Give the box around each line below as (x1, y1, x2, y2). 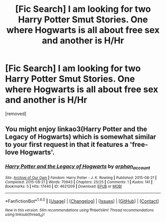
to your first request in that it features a (5, 140, 128, 149)
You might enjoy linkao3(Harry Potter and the (5, 125, 147, 133)
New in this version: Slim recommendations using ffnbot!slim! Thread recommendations (5, 208, 154, 213)
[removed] (5, 110, 27, 117)
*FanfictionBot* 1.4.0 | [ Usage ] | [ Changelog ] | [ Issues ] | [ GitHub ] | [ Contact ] (5, 197, 159, 204)
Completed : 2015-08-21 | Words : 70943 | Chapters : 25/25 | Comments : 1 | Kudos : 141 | (5, 179, 153, 184)
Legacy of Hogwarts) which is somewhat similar (5, 133, 157, 141)
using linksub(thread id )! (5, 212, 45, 218)
